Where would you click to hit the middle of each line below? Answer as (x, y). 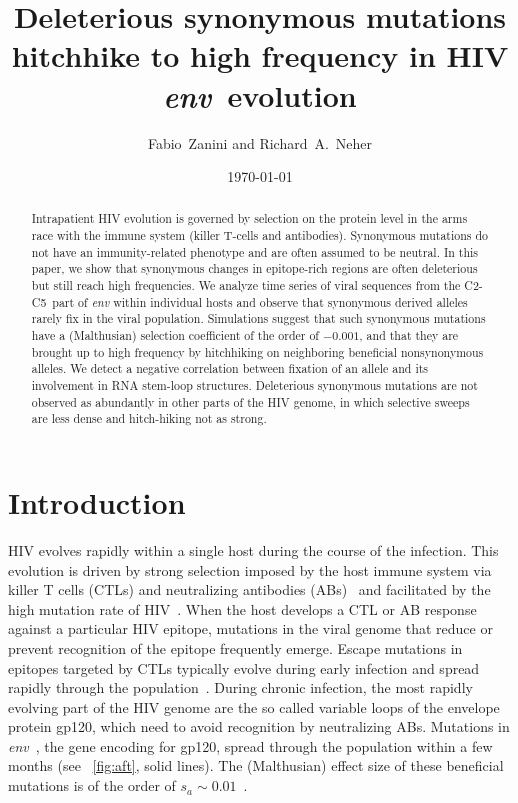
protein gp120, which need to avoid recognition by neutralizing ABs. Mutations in (259, 726)
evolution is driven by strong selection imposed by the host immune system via (250, 569)
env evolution (260, 95)
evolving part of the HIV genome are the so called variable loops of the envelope (254, 706)
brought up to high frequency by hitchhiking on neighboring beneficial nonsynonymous (257, 351)
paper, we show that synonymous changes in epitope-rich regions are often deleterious (254, 268)
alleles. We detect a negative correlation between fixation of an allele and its (229, 368)
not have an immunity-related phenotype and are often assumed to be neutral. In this (255, 251)
